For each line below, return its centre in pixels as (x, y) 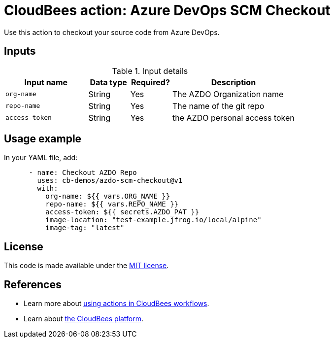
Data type (108, 82)
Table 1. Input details (150, 71)
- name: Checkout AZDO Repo (83, 173)
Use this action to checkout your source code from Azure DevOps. (112, 32)
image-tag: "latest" (85, 228)
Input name (46, 82)
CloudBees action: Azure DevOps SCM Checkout (167, 10)
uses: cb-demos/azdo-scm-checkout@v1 (110, 181)
